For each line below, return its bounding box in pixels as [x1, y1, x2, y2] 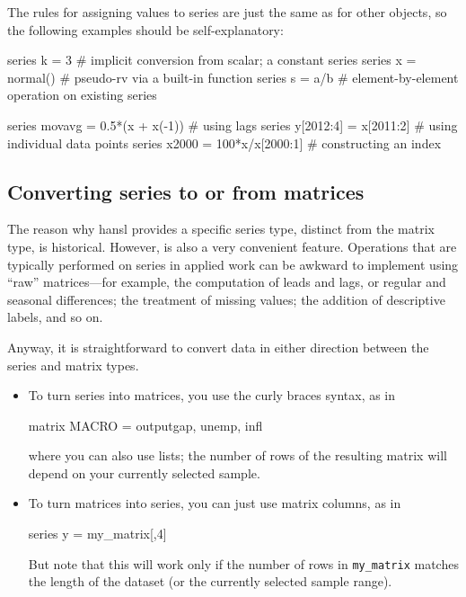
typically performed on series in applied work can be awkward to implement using [7, 254, 459, 273]
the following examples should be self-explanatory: [7, 20, 284, 39]
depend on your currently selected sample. [28, 463, 260, 482]
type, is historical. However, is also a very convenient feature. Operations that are [7, 236, 457, 255]
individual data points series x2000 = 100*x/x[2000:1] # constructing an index [7, 133, 442, 152]
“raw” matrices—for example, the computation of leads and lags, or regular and [7, 272, 446, 291]
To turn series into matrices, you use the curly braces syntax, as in [28, 386, 396, 405]
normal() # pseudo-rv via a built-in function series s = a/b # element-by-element [7, 67, 459, 86]
